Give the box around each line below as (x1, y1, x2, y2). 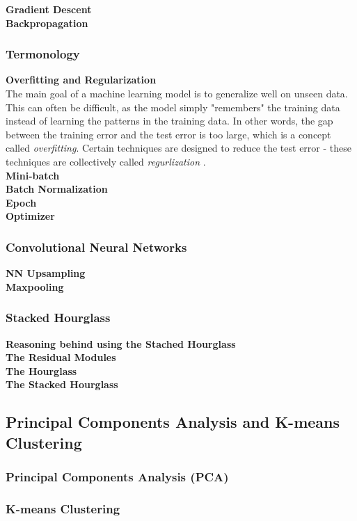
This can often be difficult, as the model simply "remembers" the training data (6, 99, 340, 114)
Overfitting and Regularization (6, 72, 157, 87)
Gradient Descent (6, 2, 92, 16)
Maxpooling (6, 279, 64, 294)
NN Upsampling (6, 266, 86, 280)
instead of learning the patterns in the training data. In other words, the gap (6, 113, 333, 128)
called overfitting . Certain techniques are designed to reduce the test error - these (6, 141, 351, 155)
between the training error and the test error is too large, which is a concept (6, 127, 331, 141)
